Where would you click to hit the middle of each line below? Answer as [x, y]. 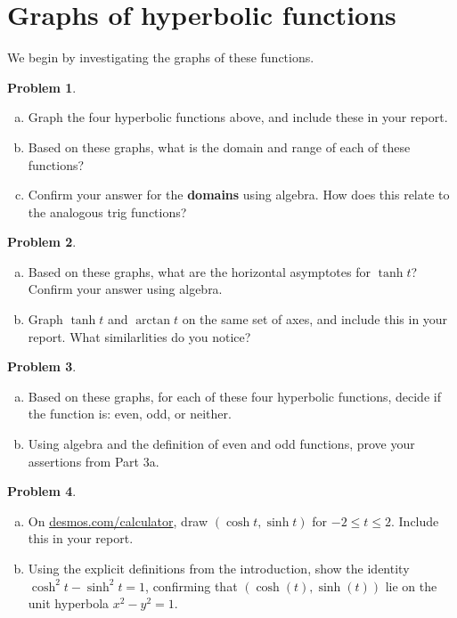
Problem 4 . [42, 491]
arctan [153, 321]
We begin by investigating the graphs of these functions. [161, 57]
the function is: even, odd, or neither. [130, 414]
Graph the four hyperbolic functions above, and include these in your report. [238, 117]
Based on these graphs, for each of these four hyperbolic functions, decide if [234, 396]
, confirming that [192, 585]
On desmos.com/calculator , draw [118, 520]
